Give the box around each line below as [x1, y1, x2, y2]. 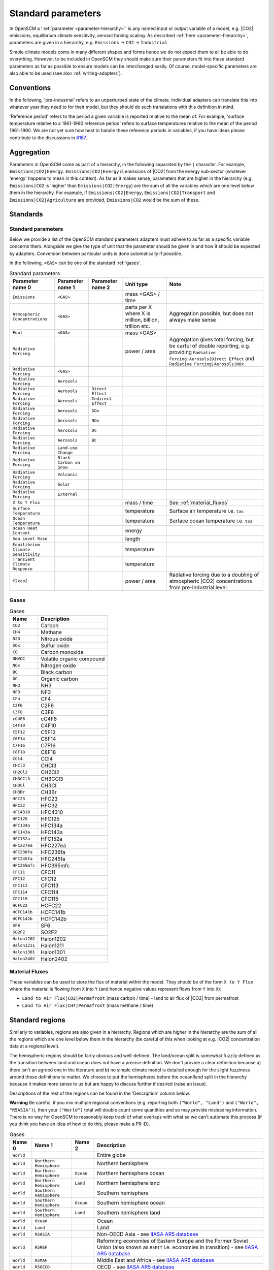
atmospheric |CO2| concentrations [169, 577, 252, 584]
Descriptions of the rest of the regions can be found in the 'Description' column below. [9, 1090, 190, 1096]
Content [12, 530, 30, 535]
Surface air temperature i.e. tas [169, 507, 244, 514]
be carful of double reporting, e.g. [169, 342, 251, 349]
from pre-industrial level [169, 584, 227, 591]
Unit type [125, 280, 148, 288]
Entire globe [97, 1152, 126, 1159]
